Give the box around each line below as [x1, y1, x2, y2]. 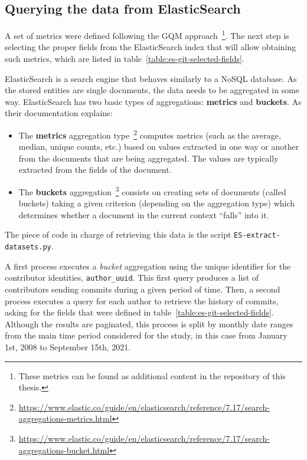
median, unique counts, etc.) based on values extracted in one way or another [18, 140, 299, 153]
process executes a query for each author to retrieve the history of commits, [5, 294, 279, 307]
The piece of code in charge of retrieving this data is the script [5, 228, 231, 241]
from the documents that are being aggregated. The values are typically [18, 152, 279, 164]
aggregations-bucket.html [18, 443, 110, 456]
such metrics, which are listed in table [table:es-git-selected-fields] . [5, 52, 244, 65]
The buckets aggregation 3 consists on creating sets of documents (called [18, 184, 286, 198]
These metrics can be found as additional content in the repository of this [18, 369, 286, 382]
